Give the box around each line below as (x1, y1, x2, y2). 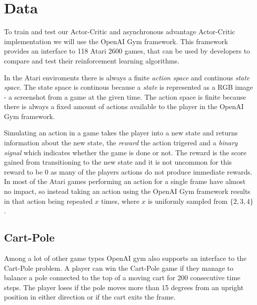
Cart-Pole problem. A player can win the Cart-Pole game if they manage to (4, 262, 234, 273)
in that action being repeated (4, 195, 93, 206)
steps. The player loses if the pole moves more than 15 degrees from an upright (4, 282, 244, 292)
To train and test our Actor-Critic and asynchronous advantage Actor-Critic (4, 26, 235, 37)
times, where (101, 195, 140, 206)
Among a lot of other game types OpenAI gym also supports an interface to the (4, 253, 247, 263)
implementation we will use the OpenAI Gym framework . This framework (4, 36, 228, 46)
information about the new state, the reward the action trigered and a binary (4, 137, 238, 148)
